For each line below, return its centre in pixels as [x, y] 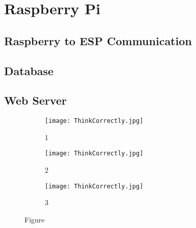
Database [29, 70]
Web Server [36, 100]
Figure [35, 219]
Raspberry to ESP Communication [98, 40]
